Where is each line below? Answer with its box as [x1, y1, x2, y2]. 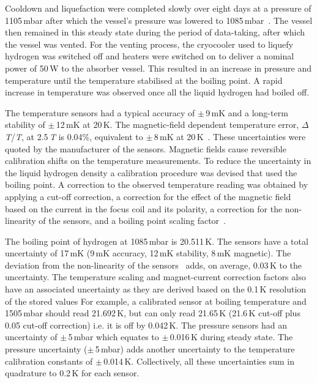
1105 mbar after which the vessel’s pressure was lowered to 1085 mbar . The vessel [5, 13, 313, 26]
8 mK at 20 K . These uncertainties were [154, 130, 306, 143]
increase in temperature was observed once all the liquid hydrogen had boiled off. [5, 86, 310, 99]
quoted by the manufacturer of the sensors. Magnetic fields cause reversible [5, 142, 286, 155]
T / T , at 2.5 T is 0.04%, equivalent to [5, 130, 143, 143]
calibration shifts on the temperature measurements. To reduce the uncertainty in [5, 154, 311, 167]
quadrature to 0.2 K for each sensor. [5, 366, 140, 379]
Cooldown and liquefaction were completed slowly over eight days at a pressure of [5, 2, 311, 14]
